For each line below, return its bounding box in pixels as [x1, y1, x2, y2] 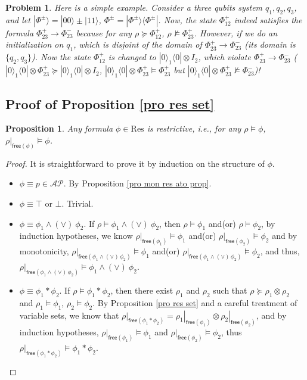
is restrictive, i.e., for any [147, 122, 241, 135]
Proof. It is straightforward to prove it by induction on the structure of [5, 157, 265, 169]
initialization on [5, 38, 64, 51]
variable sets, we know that [19, 309, 119, 321]
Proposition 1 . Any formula [5, 122, 113, 135]
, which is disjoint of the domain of [73, 38, 202, 51]
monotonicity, [19, 245, 69, 257]
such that [213, 284, 247, 296]
